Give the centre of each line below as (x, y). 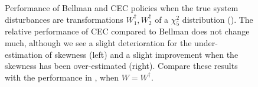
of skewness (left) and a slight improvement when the (142, 54)
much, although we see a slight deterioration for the (98, 42)
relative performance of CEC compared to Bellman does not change (127, 31)
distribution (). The (218, 19)
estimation (24, 54)
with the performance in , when (62, 77)
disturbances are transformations (64, 19)
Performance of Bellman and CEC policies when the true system (122, 8)
